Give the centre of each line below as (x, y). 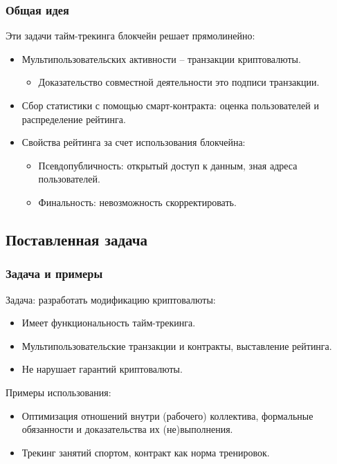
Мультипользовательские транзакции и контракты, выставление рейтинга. (177, 345)
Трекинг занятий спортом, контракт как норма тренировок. (146, 452)
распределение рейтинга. (74, 119)
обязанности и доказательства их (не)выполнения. (127, 429)
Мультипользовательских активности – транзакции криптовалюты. (161, 58)
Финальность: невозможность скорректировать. (137, 202)
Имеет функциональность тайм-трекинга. (109, 323)
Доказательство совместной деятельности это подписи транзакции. (179, 82)
